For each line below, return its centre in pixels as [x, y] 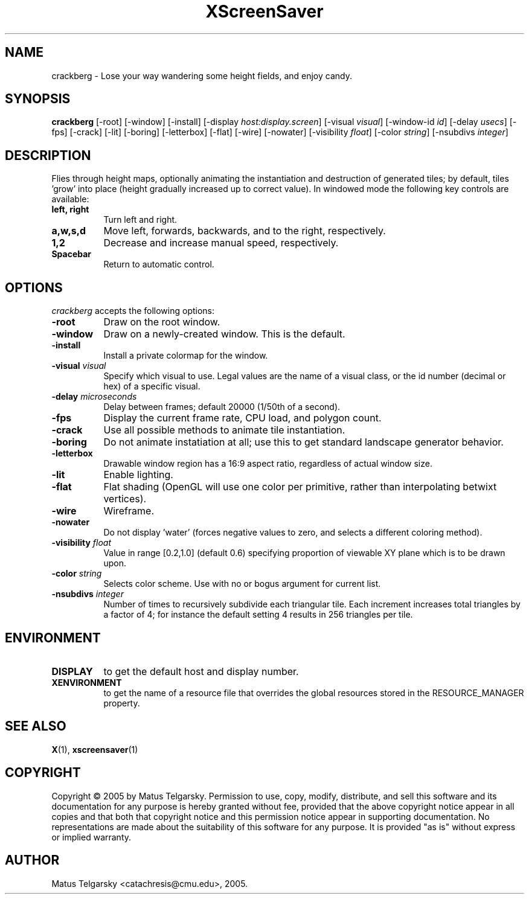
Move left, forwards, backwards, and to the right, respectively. [245, 231]
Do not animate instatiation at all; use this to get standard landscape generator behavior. [303, 442]
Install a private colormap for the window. [186, 356]
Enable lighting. [138, 475]
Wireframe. [129, 511]
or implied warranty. [91, 837]
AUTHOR [32, 860]
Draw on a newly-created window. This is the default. [224, 334]
